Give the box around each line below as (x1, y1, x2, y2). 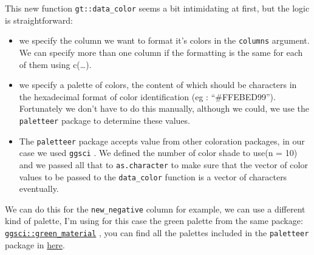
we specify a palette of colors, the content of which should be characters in (19, 78, 297, 91)
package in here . (5, 238, 65, 251)
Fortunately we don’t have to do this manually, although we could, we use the (19, 102, 309, 115)
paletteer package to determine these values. (19, 114, 190, 126)
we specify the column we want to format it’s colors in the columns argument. (19, 34, 310, 47)
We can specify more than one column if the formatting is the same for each (19, 46, 303, 58)
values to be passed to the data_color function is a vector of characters (19, 170, 287, 183)
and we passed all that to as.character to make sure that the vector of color (19, 158, 308, 171)
